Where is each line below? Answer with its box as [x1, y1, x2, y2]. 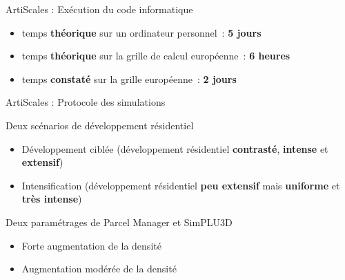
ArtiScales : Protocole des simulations [6, 95, 166, 109]
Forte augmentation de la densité [21, 238, 161, 252]
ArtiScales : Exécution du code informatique [6, 2, 193, 16]
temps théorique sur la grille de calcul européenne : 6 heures [21, 48, 290, 63]
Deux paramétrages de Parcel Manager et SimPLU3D [6, 214, 233, 229]
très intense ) [21, 192, 82, 206]
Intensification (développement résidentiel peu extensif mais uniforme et [21, 178, 340, 192]
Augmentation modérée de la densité [21, 261, 177, 276]
